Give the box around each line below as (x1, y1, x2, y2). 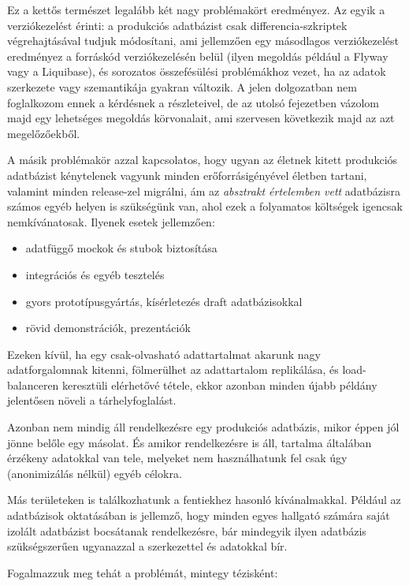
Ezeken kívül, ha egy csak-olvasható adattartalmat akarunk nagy (7, 345, 321, 362)
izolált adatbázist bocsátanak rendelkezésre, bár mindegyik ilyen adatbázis (7, 522, 366, 539)
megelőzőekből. (7, 125, 80, 141)
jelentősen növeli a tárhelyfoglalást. (7, 392, 177, 409)
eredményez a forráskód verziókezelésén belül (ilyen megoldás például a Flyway (7, 47, 389, 64)
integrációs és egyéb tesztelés (25, 266, 165, 282)
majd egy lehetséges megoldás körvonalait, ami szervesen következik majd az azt (7, 110, 395, 126)
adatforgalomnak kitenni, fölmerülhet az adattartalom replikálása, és (7, 361, 339, 378)
